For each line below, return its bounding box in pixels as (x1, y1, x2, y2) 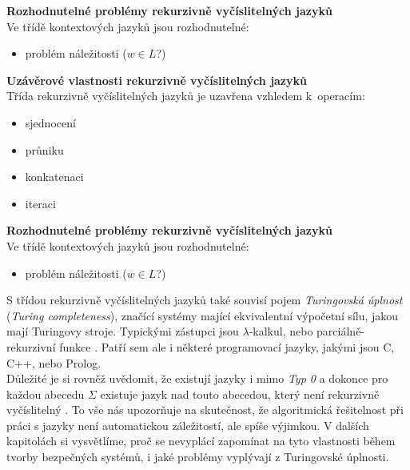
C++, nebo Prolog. (6, 354, 102, 371)
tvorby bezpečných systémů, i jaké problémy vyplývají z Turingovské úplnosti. (6, 448, 389, 465)
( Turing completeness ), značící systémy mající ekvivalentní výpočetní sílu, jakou (6, 307, 399, 323)
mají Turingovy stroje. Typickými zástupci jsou (6, 323, 239, 339)
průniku (25, 141, 64, 158)
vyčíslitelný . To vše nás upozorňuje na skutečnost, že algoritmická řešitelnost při (6, 401, 404, 418)
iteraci (25, 195, 56, 211)
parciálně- (316, 323, 365, 339)
